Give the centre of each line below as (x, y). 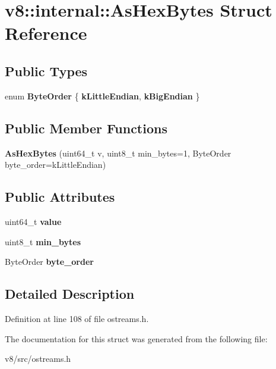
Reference (46, 33)
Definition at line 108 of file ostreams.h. (77, 318)
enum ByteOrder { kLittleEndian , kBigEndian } (102, 96)
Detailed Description (70, 294)
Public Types (46, 71)
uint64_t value (33, 221)
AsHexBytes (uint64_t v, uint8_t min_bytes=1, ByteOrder (118, 153)
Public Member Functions (86, 128)
